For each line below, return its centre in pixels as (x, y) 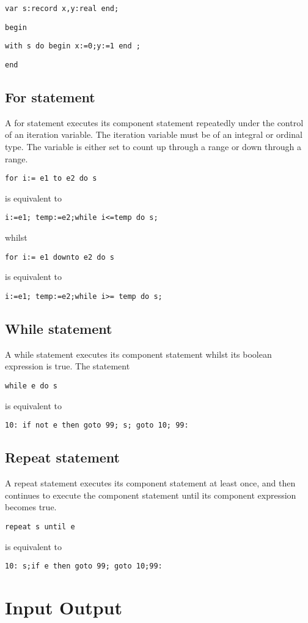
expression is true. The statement (68, 366)
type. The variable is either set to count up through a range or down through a (153, 147)
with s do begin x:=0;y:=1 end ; (73, 46)
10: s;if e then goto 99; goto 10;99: (84, 566)
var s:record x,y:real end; (62, 9)
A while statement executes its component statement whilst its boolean (138, 354)
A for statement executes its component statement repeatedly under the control (154, 122)
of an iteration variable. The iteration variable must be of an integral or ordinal (154, 134)
